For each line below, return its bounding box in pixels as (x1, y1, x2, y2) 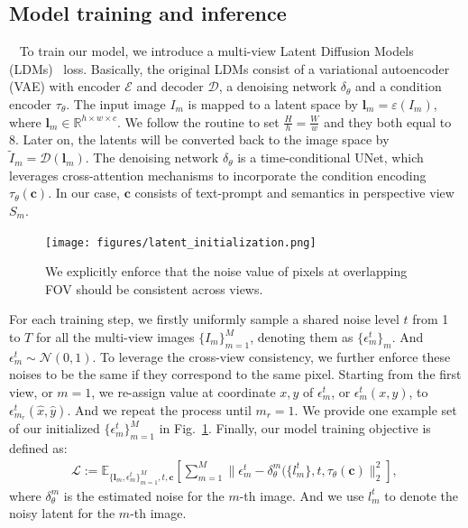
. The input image (66, 94, 166, 113)
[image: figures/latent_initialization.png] (45, 236, 317, 249)
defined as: (9, 439, 68, 458)
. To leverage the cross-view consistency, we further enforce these (92, 347, 451, 366)
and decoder (136, 77, 204, 96)
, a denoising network (218, 77, 337, 96)
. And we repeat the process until (67, 400, 252, 419)
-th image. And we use (239, 486, 364, 505)
